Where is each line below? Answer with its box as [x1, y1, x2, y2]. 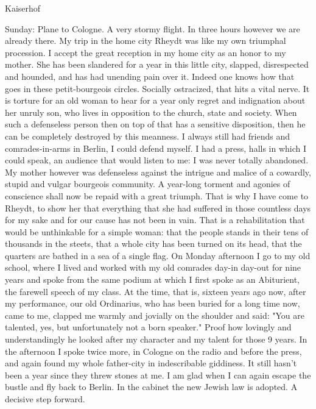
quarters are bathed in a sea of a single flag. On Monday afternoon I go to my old [5, 249, 311, 261]
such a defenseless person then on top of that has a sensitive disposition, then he [5, 118, 306, 130]
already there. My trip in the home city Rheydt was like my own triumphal [5, 34, 286, 47]
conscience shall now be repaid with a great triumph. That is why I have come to [5, 189, 309, 202]
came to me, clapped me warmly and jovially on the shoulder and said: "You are [5, 308, 304, 321]
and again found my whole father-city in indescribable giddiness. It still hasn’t [5, 357, 297, 369]
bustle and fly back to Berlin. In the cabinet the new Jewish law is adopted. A [5, 380, 298, 393]
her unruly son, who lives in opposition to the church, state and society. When [5, 105, 297, 118]
